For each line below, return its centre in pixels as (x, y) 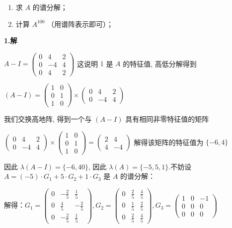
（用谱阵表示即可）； (80, 24)
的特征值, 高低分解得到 (160, 63)
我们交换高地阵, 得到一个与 (48, 119)
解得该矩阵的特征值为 (169, 142)
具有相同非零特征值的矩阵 (167, 119)
